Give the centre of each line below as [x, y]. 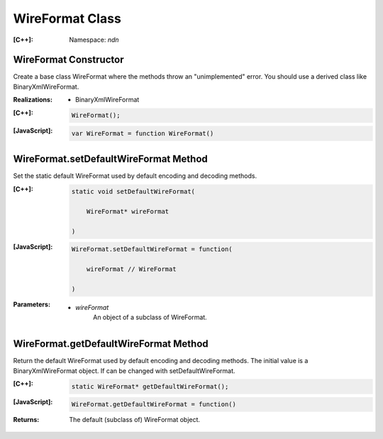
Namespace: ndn [94, 40]
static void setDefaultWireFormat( [133, 192]
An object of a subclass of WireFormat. [150, 317]
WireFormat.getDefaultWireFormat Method [111, 344]
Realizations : [33, 100]
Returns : [26, 420]
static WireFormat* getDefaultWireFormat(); [150, 386]
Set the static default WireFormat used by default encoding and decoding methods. [135, 176]
